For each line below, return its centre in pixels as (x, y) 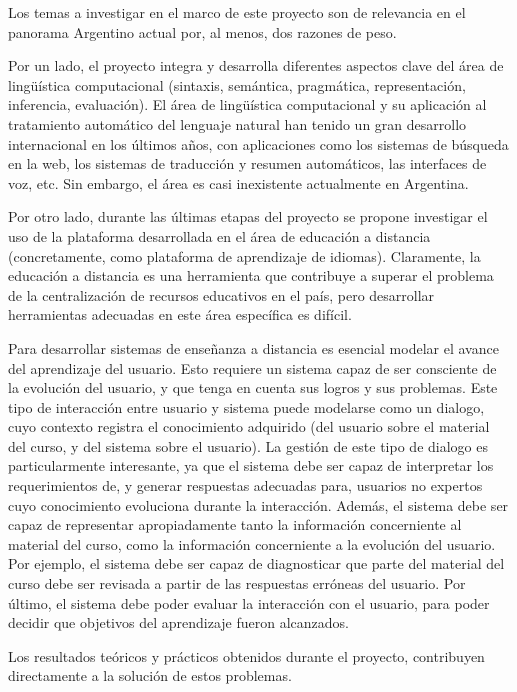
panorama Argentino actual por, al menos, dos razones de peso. (202, 31)
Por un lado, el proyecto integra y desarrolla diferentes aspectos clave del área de (256, 65)
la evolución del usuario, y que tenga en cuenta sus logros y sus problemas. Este (253, 387)
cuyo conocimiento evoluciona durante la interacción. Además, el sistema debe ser (258, 504)
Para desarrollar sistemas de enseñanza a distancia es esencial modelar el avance (253, 347)
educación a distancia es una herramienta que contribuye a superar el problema (251, 275)
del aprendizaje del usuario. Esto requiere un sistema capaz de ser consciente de (252, 367)
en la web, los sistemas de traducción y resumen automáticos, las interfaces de (247, 163)
